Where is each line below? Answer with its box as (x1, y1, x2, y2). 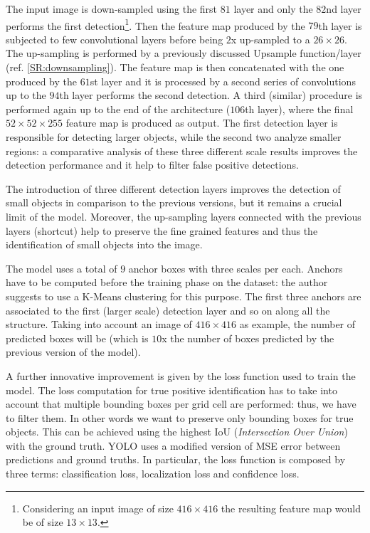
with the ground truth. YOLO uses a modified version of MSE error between (6, 438, 341, 453)
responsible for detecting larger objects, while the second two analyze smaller (6, 130, 342, 144)
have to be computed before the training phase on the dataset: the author (6, 275, 328, 290)
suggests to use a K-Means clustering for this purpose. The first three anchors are (6, 288, 361, 303)
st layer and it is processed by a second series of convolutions (90, 73, 356, 88)
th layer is (318, 18, 362, 33)
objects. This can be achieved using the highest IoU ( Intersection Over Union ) (6, 424, 348, 439)
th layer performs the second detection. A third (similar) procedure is (59, 88, 363, 102)
